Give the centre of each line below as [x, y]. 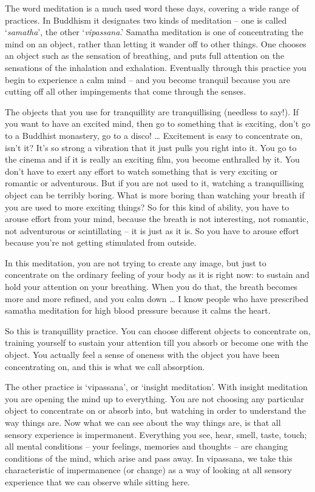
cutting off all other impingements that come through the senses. [126, 91]
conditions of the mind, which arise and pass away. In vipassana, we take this [149, 458]
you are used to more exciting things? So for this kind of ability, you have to [147, 207]
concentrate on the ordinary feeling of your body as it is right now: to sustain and [157, 275]
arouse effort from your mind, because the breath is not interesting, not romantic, [157, 219]
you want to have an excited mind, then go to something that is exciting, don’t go [157, 123]
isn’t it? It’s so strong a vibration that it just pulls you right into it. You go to [151, 147]
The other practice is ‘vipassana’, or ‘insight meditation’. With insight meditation [156, 387]
